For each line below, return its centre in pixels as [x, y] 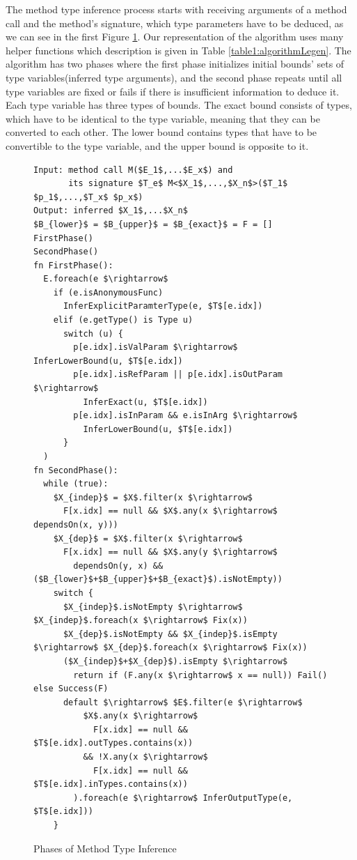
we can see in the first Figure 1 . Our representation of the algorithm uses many [175, 37]
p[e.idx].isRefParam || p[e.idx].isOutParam [178, 375]
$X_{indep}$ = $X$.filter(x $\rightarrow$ [153, 497]
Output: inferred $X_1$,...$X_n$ [111, 211]
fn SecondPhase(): [76, 470]
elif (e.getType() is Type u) [123, 320]
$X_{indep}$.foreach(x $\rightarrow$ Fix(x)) [141, 621]
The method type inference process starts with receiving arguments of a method [176, 9]
